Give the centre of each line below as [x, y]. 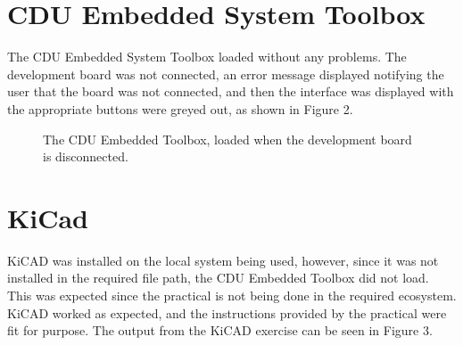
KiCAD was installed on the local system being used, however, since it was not [223, 260]
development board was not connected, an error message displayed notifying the [226, 74]
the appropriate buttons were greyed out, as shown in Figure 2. [180, 108]
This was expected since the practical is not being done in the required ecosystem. [232, 295]
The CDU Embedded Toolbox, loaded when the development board [227, 139]
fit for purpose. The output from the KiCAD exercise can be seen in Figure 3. [220, 330]
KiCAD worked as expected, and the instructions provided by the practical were [227, 312]
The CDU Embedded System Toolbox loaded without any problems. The [207, 57]
